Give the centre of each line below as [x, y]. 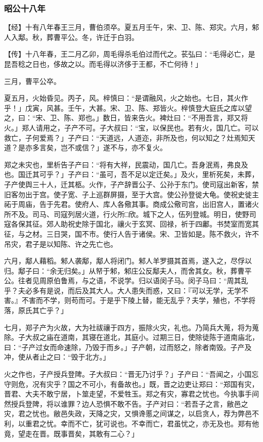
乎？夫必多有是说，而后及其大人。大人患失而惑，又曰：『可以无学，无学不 [126, 290]
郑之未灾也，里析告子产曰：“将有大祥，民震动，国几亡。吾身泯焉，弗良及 [126, 164]
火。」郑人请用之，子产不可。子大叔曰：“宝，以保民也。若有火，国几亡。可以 [131, 127]
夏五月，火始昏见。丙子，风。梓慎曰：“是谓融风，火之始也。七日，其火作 [126, 98]
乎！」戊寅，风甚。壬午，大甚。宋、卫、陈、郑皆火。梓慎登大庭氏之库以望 [128, 107]
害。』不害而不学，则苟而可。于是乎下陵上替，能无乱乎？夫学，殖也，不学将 [130, 300]
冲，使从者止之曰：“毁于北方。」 [57, 357]
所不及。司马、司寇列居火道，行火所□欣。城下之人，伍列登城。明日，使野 [127, 214]
